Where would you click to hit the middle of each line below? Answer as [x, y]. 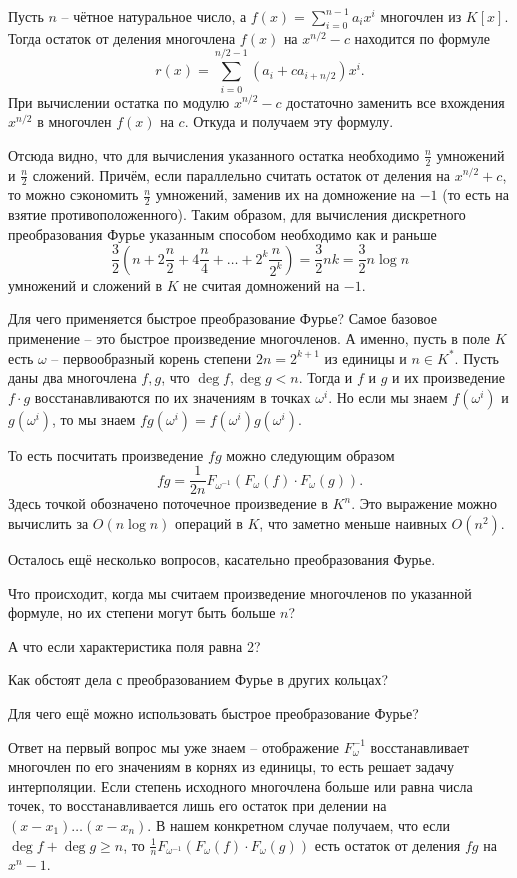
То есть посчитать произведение [106, 454]
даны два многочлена [72, 377]
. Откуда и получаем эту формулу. [289, 121]
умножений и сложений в [85, 284]
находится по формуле [422, 37]
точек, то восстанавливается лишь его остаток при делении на [197, 805]
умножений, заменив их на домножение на [285, 194]
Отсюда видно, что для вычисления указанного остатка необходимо [214, 154]
